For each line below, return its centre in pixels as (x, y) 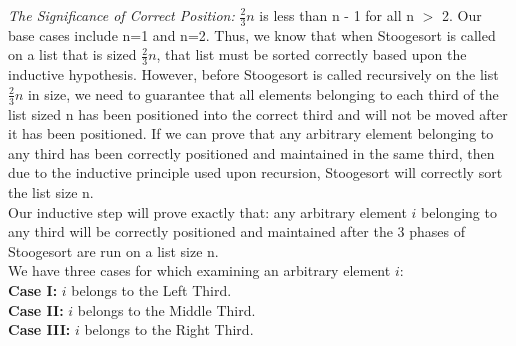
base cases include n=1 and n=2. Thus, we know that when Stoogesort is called (252, 34)
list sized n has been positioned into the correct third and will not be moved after (258, 113)
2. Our (461, 15)
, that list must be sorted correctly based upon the (311, 54)
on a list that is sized (72, 54)
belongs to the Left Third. (151, 290)
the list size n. (51, 192)
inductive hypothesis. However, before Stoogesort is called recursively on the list (253, 74)
